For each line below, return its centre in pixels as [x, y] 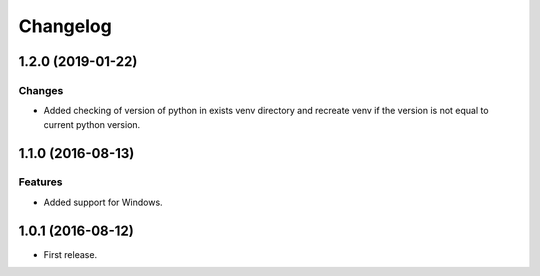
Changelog [65, 26]
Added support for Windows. [103, 202]
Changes [41, 90]
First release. [70, 254]
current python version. [92, 124]
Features [40, 182]
